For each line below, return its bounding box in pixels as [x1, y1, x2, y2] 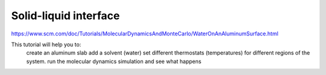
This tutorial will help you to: [11, 41, 81, 48]
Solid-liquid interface [11, 9, 120, 22]
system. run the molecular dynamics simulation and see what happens [26, 58, 202, 65]
